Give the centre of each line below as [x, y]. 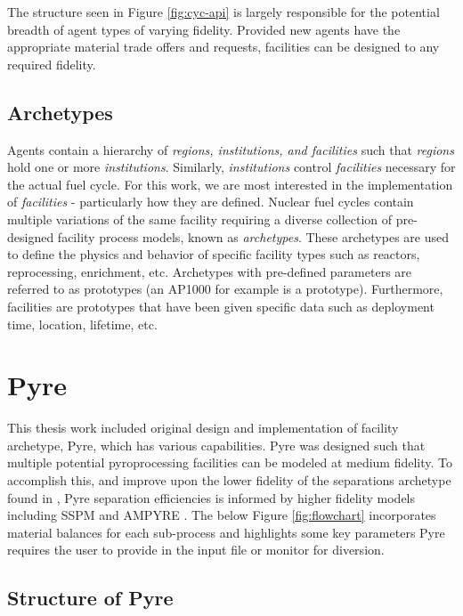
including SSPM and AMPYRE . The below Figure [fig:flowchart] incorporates [222, 515]
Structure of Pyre [90, 598]
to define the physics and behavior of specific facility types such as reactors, [214, 254]
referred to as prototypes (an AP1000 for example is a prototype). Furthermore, [225, 289]
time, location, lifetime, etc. [82, 324]
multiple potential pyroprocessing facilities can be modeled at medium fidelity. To [230, 462]
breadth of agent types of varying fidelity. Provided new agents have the [204, 29]
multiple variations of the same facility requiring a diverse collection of [200, 219]
